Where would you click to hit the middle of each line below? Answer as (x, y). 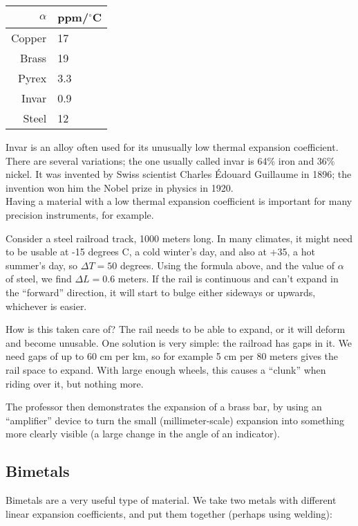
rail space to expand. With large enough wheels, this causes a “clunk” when (166, 369)
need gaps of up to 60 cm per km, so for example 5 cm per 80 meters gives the (172, 356)
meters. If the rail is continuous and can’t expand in (228, 279)
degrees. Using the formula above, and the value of (227, 265)
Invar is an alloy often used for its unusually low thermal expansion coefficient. (172, 147)
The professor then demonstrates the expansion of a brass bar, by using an (164, 407)
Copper (29, 38)
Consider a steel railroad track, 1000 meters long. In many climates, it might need (179, 238)
